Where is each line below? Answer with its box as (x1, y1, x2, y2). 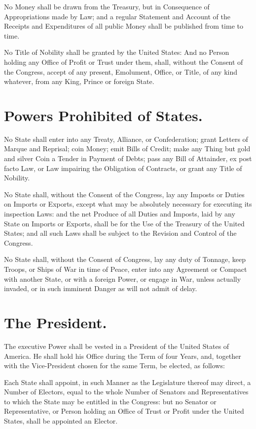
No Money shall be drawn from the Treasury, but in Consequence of (4, 1, 210, 11)
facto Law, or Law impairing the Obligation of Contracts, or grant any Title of (4, 163, 242, 173)
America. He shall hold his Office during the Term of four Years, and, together (4, 350, 241, 361)
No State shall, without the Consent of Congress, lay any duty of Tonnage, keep (4, 254, 246, 264)
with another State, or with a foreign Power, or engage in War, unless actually (4, 273, 241, 284)
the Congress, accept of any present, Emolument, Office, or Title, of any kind (4, 66, 238, 77)
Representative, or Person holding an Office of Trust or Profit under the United (4, 406, 244, 416)
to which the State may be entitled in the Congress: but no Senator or (4, 396, 217, 406)
